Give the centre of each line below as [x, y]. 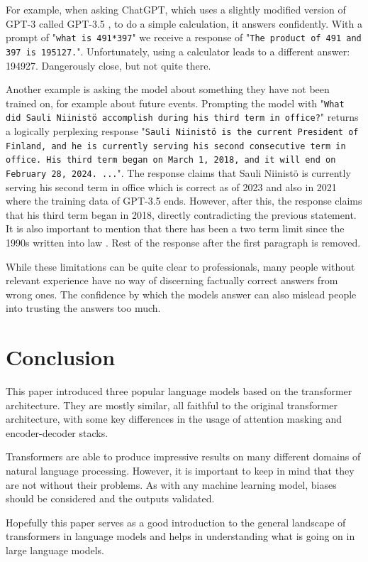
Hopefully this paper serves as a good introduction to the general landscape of [176, 522]
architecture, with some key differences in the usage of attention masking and [174, 419]
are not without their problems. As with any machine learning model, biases [171, 484]
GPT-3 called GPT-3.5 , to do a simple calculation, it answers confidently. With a [184, 23]
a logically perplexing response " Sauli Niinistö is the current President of [182, 131]
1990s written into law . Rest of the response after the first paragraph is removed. [183, 242]
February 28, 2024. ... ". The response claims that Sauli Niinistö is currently [178, 172]
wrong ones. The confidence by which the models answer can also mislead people [181, 294]
